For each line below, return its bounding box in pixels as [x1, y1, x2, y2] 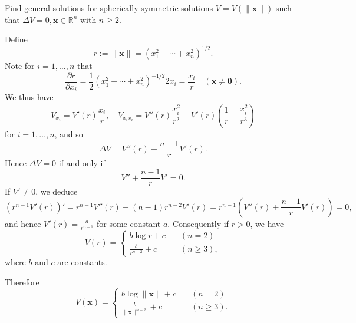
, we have [250, 217, 284, 229]
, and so [54, 127, 83, 140]
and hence [5, 217, 41, 229]
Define [5, 33, 28, 45]
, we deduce [35, 185, 78, 197]
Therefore [5, 275, 39, 288]
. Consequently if [167, 217, 229, 229]
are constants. [57, 256, 107, 268]
